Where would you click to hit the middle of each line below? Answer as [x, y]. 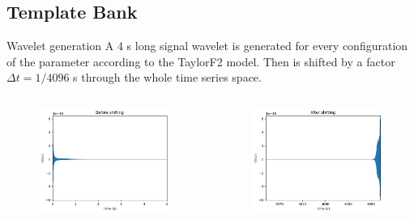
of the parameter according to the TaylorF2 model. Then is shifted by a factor [201, 61]
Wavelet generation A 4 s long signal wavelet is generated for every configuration [207, 46]
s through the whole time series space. [167, 77]
